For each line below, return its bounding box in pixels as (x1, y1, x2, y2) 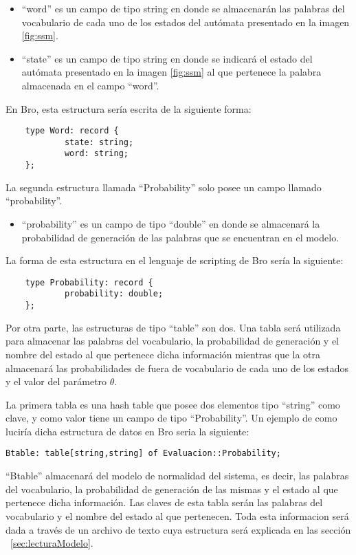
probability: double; (64, 289, 164, 299)
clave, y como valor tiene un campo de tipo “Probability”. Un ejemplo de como (5, 411, 337, 425)
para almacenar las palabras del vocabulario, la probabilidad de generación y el (5, 334, 339, 348)
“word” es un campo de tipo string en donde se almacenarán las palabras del (21, 1, 345, 15)
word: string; (64, 149, 129, 159)
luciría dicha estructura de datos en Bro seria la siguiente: (5, 424, 249, 438)
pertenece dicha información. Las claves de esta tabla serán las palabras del (5, 495, 323, 510)
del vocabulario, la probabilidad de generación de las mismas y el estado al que (5, 481, 338, 496)
